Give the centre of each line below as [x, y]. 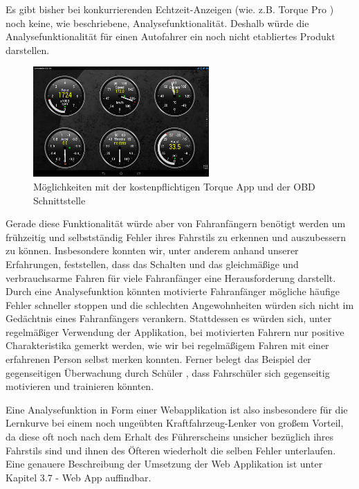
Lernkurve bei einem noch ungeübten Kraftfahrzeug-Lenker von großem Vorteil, [175, 423]
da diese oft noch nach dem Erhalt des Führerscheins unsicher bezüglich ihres [170, 437]
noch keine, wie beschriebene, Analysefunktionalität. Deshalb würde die [157, 23]
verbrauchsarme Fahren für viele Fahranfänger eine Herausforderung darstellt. [171, 277]
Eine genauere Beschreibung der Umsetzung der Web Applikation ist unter [164, 464]
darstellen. [28, 50]
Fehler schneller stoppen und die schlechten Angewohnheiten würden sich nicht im [180, 304]
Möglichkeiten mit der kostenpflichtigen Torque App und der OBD [174, 186]
